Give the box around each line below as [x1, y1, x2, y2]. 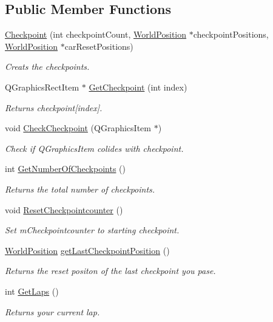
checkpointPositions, [193, 28, 269, 41]
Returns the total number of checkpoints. [5, 182, 155, 195]
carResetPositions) [64, 39, 133, 52]
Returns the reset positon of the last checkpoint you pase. [5, 264, 216, 277]
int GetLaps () [5, 284, 59, 297]
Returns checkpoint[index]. [5, 101, 103, 114]
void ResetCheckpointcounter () [5, 203, 123, 216]
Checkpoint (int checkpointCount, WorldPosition [5, 28, 187, 41]
